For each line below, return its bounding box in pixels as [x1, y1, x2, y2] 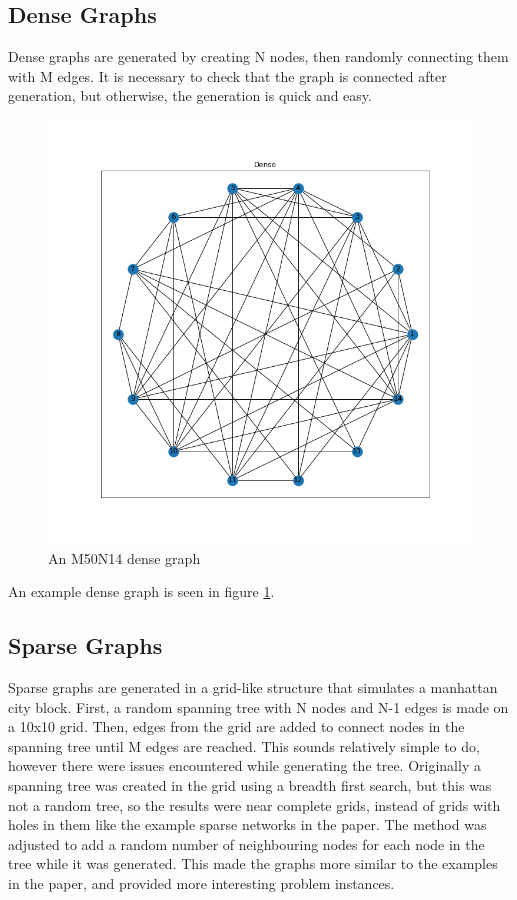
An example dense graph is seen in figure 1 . [8, 581, 275, 602]
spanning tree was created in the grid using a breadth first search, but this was [8, 774, 492, 795]
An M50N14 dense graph [48, 547, 201, 568]
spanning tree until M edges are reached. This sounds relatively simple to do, [8, 735, 480, 756]
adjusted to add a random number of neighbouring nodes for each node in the [8, 833, 485, 854]
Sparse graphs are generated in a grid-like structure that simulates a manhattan [8, 676, 498, 697]
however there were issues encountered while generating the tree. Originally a [8, 755, 481, 776]
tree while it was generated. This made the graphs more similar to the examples [8, 853, 498, 874]
